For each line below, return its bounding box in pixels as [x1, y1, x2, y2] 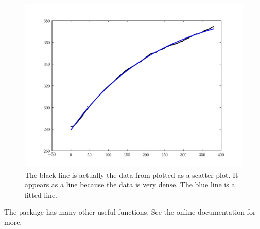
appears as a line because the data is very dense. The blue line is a [25, 179, 235, 190]
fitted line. [25, 189, 58, 200]
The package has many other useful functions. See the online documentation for [4, 206, 256, 217]
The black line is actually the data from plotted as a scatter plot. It [25, 169, 238, 180]
